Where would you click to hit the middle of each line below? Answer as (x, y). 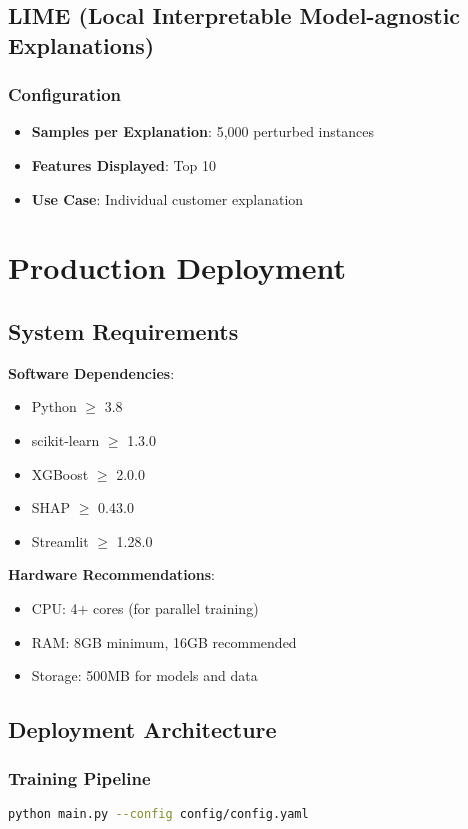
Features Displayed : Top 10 (124, 164)
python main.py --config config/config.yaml (158, 813)
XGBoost (60, 473)
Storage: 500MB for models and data (144, 675)
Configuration (65, 94)
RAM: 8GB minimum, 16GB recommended (164, 641)
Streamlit (60, 540)
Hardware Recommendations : (111, 574)
